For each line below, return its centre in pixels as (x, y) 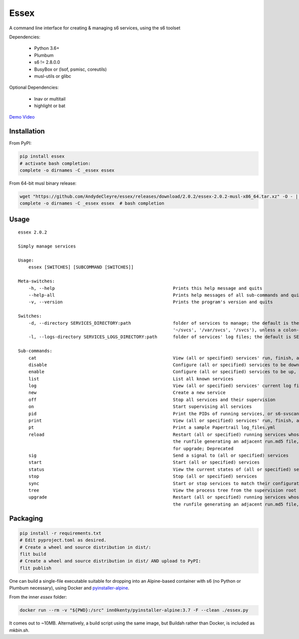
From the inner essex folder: (38, 597)
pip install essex (42, 156)
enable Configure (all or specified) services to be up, (162, 372)
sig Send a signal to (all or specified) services (158, 455)
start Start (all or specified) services (144, 462)
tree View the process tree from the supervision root (162, 490)
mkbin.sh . (19, 630)
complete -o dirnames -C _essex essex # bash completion (92, 203)
